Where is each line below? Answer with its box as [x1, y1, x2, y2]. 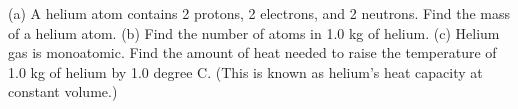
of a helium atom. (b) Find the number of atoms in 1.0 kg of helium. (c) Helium [8, 22, 500, 43]
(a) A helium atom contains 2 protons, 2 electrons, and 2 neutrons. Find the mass [8, 3, 511, 23]
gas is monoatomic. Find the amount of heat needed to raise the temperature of [8, 42, 497, 63]
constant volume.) [8, 81, 118, 102]
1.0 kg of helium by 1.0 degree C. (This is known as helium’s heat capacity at [8, 61, 483, 82]
